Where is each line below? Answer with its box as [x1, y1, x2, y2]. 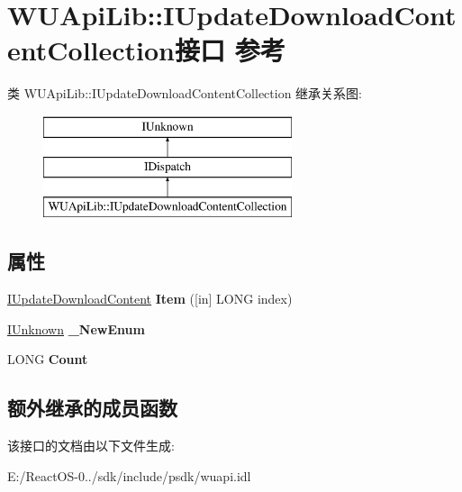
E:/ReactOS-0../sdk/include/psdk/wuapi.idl [7, 466, 251, 485]
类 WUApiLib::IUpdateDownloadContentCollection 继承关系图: [7, 84, 362, 103]
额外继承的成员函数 [7, 394, 177, 422]
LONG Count [7, 350, 88, 369]
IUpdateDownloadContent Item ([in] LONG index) [7, 289, 293, 308]
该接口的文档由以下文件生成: [7, 436, 175, 455]
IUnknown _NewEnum [7, 319, 145, 338]
